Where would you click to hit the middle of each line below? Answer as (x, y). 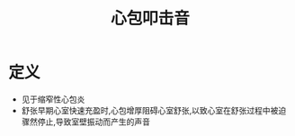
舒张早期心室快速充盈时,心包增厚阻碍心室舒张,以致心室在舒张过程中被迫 (154, 110)
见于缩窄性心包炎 (53, 99)
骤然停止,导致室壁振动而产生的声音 (85, 122)
